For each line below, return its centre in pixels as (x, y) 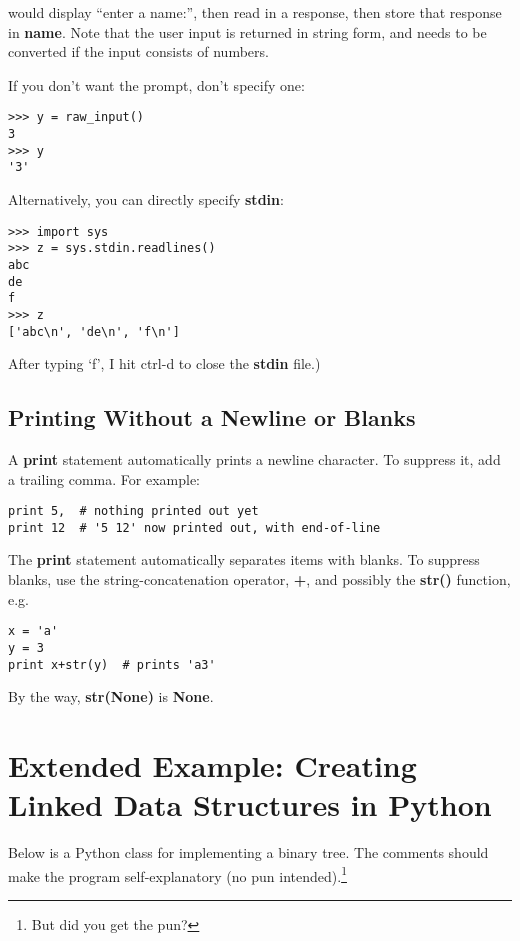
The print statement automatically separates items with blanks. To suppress (244, 559)
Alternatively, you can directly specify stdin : (146, 199)
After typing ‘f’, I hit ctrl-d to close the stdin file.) (164, 363)
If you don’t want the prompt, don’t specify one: (156, 84)
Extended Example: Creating (212, 765)
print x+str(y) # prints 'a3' (112, 664)
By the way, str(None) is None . (111, 696)
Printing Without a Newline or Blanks (212, 417)
